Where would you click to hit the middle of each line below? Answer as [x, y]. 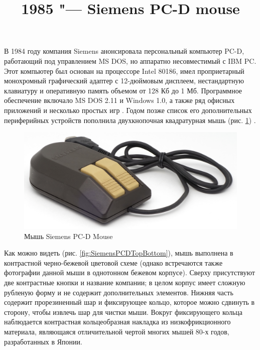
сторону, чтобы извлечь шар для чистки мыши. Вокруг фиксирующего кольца [123, 312]
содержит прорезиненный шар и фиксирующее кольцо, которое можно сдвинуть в [129, 302]
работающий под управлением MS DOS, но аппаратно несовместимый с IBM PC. [130, 61]
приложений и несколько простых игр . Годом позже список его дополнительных [128, 110]
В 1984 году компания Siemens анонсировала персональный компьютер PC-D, [124, 51]
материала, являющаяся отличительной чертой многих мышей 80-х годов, [117, 332]
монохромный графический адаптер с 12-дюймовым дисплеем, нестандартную [124, 81]
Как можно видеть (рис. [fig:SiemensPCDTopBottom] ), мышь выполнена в [119, 253]
